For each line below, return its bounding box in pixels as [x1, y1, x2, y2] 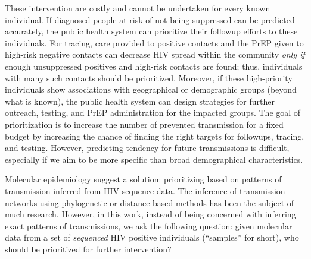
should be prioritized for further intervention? [5, 242, 172, 255]
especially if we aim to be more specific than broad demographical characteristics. [5, 153, 303, 165]
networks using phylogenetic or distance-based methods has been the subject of [5, 196, 294, 209]
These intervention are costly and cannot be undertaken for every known [5, 2, 270, 14]
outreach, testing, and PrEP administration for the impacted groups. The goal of [5, 106, 301, 119]
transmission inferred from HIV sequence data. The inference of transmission [5, 184, 285, 197]
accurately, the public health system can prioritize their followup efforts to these [5, 25, 298, 37]
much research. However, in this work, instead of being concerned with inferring [5, 208, 296, 220]
